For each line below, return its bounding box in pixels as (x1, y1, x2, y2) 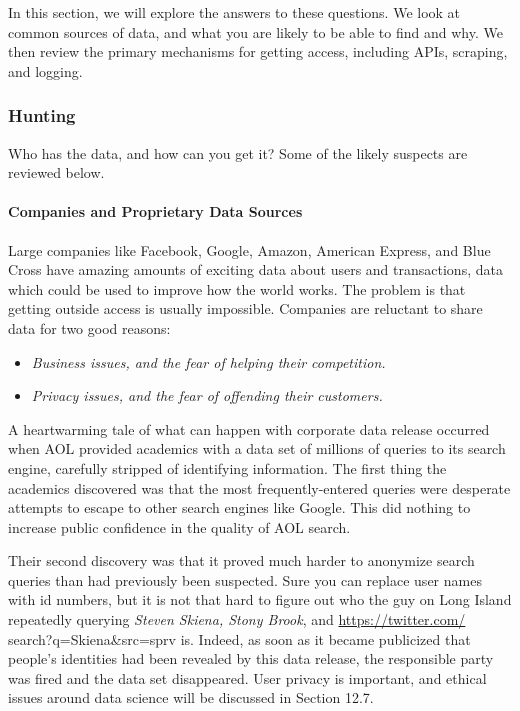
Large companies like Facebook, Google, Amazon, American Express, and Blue (8, 239, 491, 260)
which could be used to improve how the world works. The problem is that (8, 278, 466, 299)
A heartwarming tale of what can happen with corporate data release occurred (8, 418, 490, 439)
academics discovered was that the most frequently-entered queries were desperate (8, 477, 511, 498)
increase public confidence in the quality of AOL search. (8, 516, 351, 537)
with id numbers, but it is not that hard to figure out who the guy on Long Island (8, 589, 512, 610)
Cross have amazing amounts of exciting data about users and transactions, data (8, 259, 503, 280)
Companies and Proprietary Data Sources (8, 201, 303, 222)
